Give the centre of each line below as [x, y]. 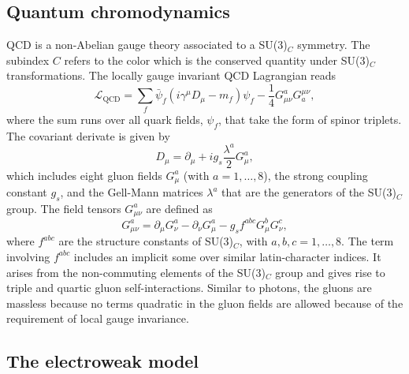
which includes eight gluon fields [84, 175]
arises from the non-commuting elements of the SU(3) [136, 272]
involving [28, 256]
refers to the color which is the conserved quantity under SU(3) [217, 60]
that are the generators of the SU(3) [309, 192]
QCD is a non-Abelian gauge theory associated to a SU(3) [147, 45]
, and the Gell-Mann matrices [132, 192]
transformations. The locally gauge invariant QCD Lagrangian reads [171, 75]
